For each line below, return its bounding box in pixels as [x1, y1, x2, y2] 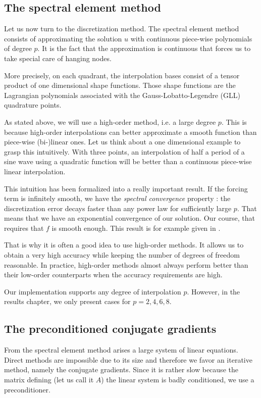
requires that [4, 222, 44, 233]
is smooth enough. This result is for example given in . [51, 222, 221, 233]
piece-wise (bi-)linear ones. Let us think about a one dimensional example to [4, 136, 241, 147]
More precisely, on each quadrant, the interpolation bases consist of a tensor [4, 70, 240, 80]
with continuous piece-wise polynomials [130, 33, 252, 43]
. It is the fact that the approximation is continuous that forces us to [37, 43, 251, 54]
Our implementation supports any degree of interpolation [4, 286, 181, 296]
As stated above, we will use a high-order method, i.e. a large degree [4, 116, 216, 127]
